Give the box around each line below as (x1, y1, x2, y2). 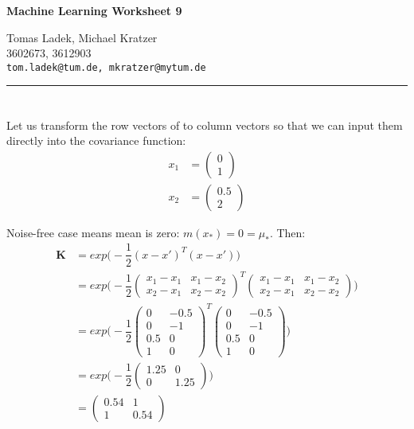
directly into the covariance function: (6, 132, 186, 149)
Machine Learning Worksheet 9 (6, 2, 182, 18)
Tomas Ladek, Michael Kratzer (6, 29, 158, 45)
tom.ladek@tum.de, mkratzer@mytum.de (6, 61, 206, 73)
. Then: (269, 224, 306, 240)
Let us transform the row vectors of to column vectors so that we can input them (6, 116, 403, 133)
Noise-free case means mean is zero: (6, 224, 180, 240)
